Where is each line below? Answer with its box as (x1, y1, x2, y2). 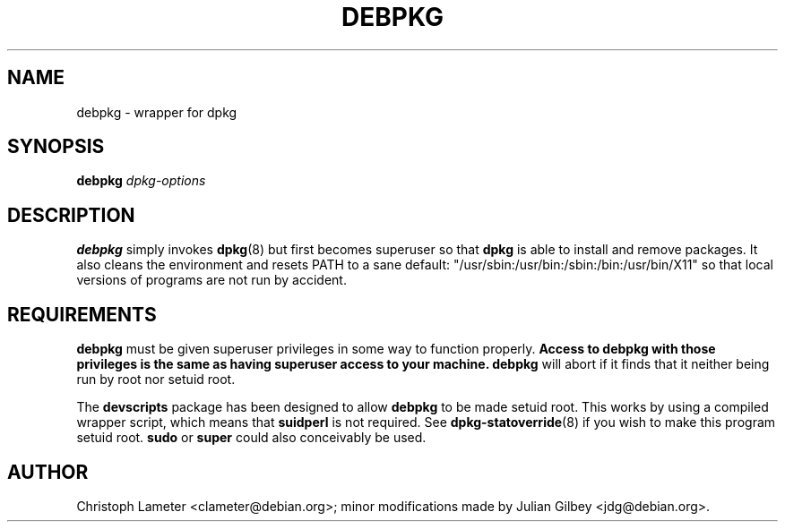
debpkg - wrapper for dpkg (76, 104, 237, 120)
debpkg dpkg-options (76, 173, 206, 189)
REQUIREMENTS (7, 303, 157, 326)
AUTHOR (7, 460, 89, 483)
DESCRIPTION (7, 203, 135, 226)
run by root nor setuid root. (76, 371, 236, 388)
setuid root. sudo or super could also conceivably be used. (76, 430, 427, 446)
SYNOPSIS (7, 135, 105, 158)
